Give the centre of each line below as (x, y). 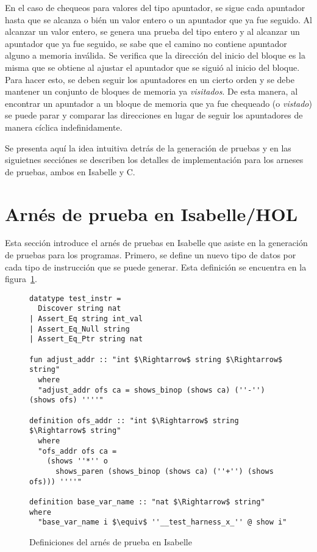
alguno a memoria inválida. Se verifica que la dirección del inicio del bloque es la (155, 55)
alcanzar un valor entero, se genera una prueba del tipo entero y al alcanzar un (152, 31)
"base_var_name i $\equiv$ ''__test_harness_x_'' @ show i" (162, 522)
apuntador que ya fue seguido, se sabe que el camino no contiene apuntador (146, 43)
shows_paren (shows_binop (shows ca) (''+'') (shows (164, 471)
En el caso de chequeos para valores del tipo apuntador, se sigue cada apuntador (155, 7)
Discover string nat (80, 309)
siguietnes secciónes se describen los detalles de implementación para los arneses (154, 160)
